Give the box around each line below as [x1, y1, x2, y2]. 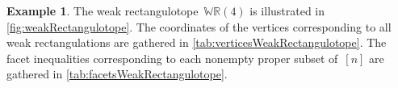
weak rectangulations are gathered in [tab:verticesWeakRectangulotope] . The [6, 34, 387, 51]
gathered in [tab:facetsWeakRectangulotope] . [6, 65, 228, 82]
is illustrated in [249, 2, 325, 19]
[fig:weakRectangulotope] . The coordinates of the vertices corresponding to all [6, 18, 392, 35]
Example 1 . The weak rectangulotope [6, 2, 199, 19]
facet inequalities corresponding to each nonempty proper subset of [6, 49, 338, 66]
